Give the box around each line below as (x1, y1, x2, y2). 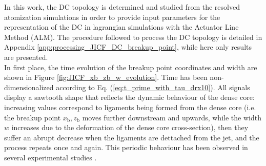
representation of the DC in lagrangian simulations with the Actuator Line (4, 22, 239, 32)
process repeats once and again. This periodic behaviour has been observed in (4, 142, 248, 153)
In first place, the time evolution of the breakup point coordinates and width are (4, 61, 257, 72)
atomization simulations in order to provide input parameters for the (4, 11, 220, 22)
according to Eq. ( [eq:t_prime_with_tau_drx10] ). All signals (56, 81, 250, 92)
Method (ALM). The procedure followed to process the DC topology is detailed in (4, 31, 262, 42)
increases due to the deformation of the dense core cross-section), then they (11, 122, 249, 133)
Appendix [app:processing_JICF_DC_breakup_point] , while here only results (4, 42, 252, 52)
